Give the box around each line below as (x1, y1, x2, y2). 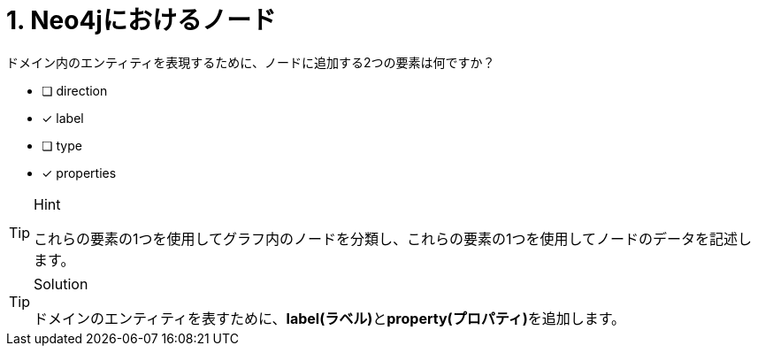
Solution (34, 274, 88, 293)
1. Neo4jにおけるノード (6, 5, 276, 35)
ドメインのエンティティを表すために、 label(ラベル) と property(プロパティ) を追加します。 (34, 309, 626, 327)
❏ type (42, 137, 82, 153)
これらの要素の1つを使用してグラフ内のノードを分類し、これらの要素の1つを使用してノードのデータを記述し (34, 229, 753, 248)
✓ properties (42, 165, 117, 180)
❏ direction (42, 82, 108, 98)
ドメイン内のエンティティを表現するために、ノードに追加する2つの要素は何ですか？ (6, 54, 495, 70)
